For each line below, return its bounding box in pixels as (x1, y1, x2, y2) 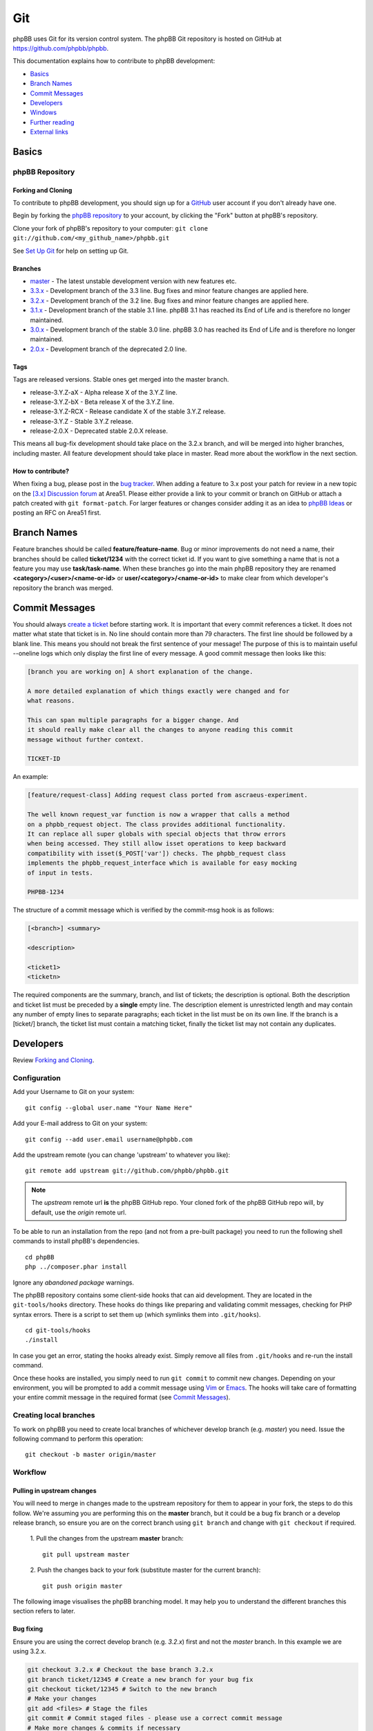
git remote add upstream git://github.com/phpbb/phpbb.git (25, 1167, 229, 1175)
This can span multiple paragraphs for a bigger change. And (27, 716, 239, 724)
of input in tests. (27, 869, 93, 877)
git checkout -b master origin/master (25, 1451, 157, 1459)
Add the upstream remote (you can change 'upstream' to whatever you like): (12, 1151, 231, 1159)
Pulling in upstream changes (12, 1486, 97, 1495)
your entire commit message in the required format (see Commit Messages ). (12, 1393, 231, 1401)
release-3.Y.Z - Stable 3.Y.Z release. (30, 417, 134, 425)
